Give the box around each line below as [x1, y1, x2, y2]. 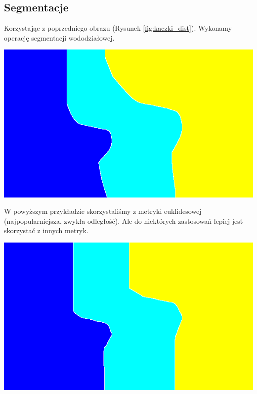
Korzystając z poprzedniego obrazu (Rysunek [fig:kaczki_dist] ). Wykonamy [4, 23, 232, 33]
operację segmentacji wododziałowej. [4, 32, 115, 43]
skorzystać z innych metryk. [4, 225, 88, 236]
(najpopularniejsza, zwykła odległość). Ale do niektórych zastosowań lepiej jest [4, 215, 243, 226]
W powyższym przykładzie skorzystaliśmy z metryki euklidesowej [4, 206, 202, 216]
